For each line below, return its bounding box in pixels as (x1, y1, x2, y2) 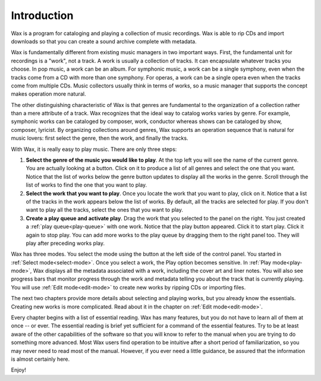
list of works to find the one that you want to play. (26, 181, 147, 188)
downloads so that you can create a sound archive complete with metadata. (11, 37, 197, 45)
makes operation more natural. (11, 90, 86, 97)
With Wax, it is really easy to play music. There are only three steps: (11, 146, 177, 153)
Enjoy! (11, 366, 27, 374)
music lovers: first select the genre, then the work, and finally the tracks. (11, 134, 188, 142)
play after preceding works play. (26, 240, 105, 247)
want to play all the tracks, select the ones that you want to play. (26, 206, 184, 213)
